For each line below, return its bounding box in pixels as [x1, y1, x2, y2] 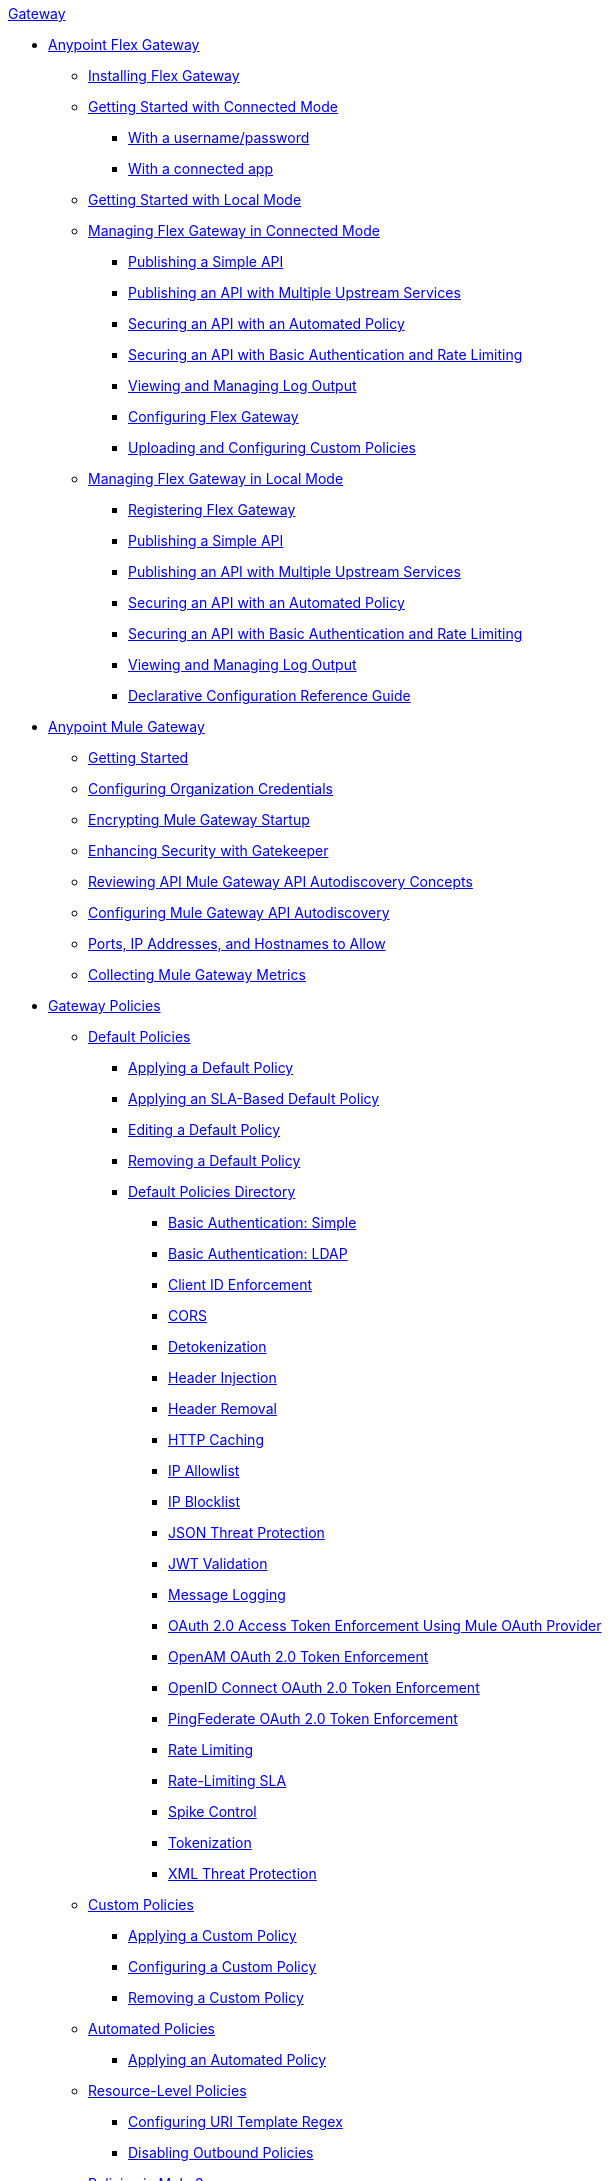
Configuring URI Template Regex [128, 2113, 343, 2130]
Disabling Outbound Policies [128, 2144, 314, 2161]
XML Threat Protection [168, 1865, 317, 1882]
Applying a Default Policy [128, 1059, 294, 1076]
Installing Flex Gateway [88, 67, 240, 84]
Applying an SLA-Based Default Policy [128, 1090, 380, 1107]
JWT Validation [168, 1555, 268, 1572]
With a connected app [128, 160, 273, 177]
